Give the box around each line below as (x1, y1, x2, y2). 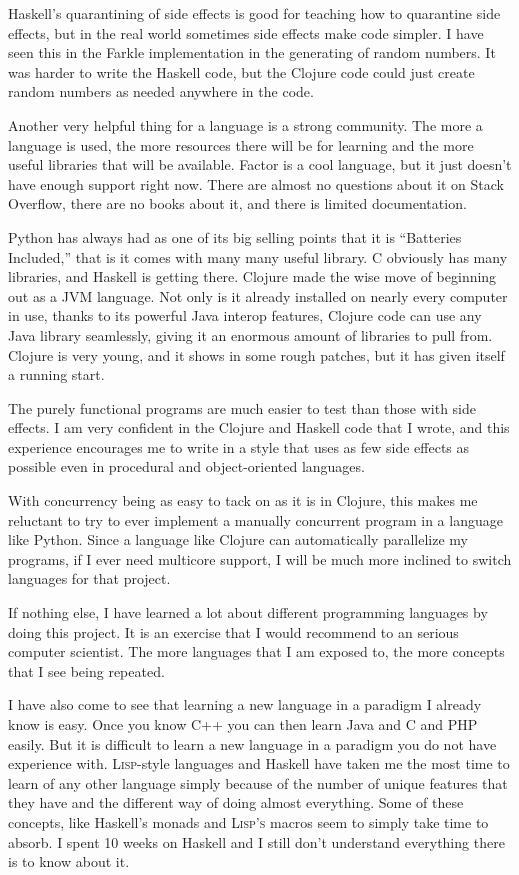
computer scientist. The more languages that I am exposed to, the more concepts (8, 641, 505, 662)
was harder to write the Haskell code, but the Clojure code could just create (8, 61, 475, 82)
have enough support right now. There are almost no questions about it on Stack (8, 173, 504, 194)
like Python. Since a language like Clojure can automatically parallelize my (8, 529, 468, 550)
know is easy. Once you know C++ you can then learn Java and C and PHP (8, 714, 478, 734)
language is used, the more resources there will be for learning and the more (8, 134, 474, 155)
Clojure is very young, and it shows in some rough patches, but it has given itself (8, 344, 505, 365)
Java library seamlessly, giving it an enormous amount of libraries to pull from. (8, 324, 493, 345)
